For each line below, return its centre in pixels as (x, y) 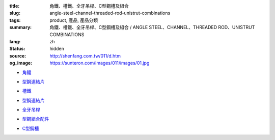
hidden (57, 49)
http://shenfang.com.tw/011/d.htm (85, 55)
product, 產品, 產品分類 (74, 20)
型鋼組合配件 (36, 119)
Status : (17, 49)
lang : (15, 41)
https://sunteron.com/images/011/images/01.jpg (100, 63)
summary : (21, 27)
